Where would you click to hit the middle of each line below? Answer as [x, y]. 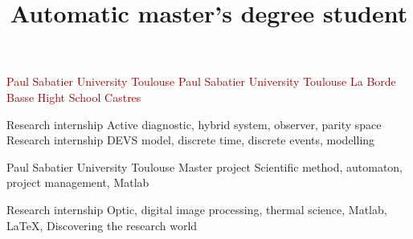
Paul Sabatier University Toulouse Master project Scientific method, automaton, [205, 166]
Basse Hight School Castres [74, 97]
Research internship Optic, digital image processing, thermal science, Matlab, [197, 209]
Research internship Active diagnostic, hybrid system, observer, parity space [194, 124]
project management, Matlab [78, 182]
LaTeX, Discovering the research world [102, 225]
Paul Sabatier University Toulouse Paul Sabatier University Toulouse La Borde [201, 81]
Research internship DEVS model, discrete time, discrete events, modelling [191, 140]
